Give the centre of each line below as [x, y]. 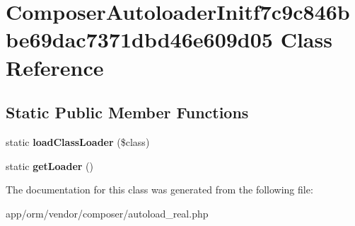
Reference [55, 67]
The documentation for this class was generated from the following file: [159, 190]
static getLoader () [50, 165]
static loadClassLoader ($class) [78, 141]
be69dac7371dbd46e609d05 [139, 39]
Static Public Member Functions [127, 112]
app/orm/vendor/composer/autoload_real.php [107, 213]
